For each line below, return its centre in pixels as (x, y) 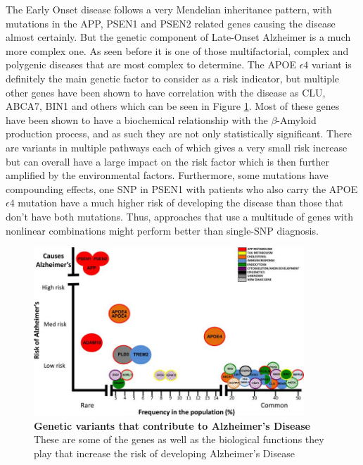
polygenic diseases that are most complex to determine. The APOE (151, 64)
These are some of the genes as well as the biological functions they (179, 439)
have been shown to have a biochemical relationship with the (137, 119)
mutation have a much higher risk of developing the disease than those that (180, 203)
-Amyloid (297, 119)
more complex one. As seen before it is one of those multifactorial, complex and (177, 50)
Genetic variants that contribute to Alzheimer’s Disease (172, 425)
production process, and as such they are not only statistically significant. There (179, 134)
